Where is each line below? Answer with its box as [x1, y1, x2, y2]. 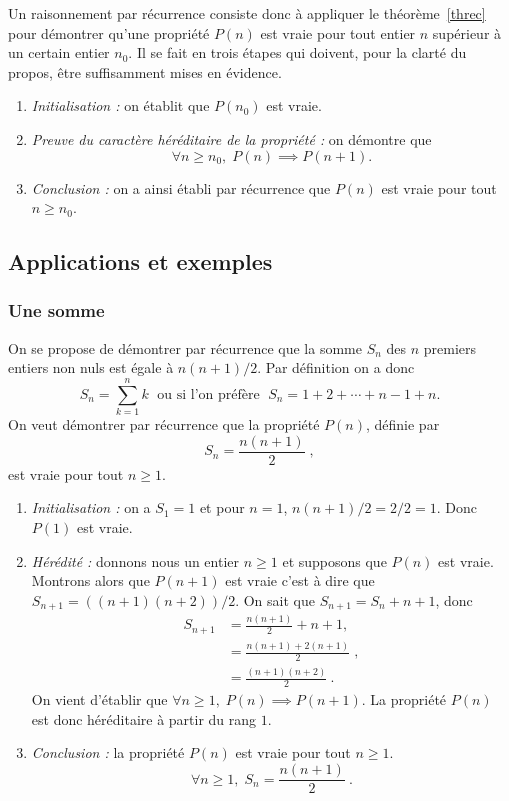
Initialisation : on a [31, 497, 151, 518]
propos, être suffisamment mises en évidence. [8, 61, 282, 82]
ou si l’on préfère [157, 387, 260, 402]
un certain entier [8, 42, 110, 63]
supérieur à [432, 22, 502, 43]
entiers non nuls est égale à [8, 357, 174, 378]
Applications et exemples [8, 246, 273, 277]
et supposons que [282, 550, 387, 571]
